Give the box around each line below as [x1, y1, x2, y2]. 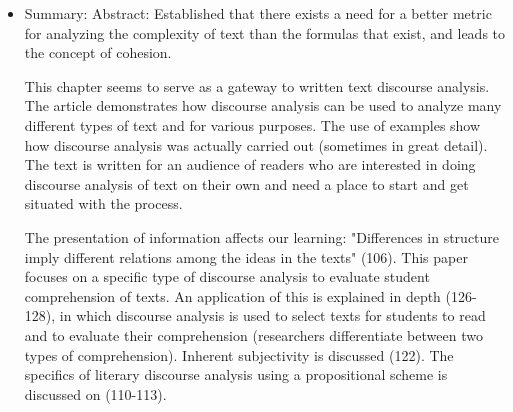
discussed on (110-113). [24, 383, 167, 404]
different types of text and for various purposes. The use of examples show [24, 114, 481, 135]
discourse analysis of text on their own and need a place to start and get [24, 173, 469, 194]
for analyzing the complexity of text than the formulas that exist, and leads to [24, 22, 506, 43]
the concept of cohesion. [24, 42, 172, 63]
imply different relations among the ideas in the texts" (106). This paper [24, 246, 468, 267]
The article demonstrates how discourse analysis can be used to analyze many [24, 95, 502, 116]
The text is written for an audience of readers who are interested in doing [24, 154, 476, 175]
